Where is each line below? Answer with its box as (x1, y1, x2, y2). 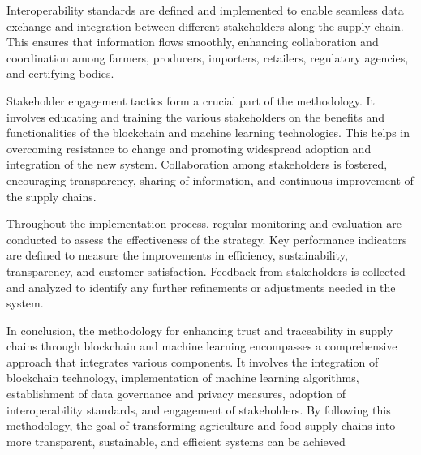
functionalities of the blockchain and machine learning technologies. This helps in (6, 124, 410, 141)
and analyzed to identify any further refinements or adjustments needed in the (6, 278, 396, 295)
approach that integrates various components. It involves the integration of (6, 353, 379, 370)
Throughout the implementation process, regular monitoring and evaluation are (6, 215, 402, 232)
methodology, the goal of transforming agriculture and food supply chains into (6, 417, 396, 434)
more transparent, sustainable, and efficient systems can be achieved (6, 432, 346, 449)
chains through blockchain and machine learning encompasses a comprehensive (6, 337, 397, 354)
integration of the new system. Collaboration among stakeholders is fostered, (6, 156, 388, 173)
